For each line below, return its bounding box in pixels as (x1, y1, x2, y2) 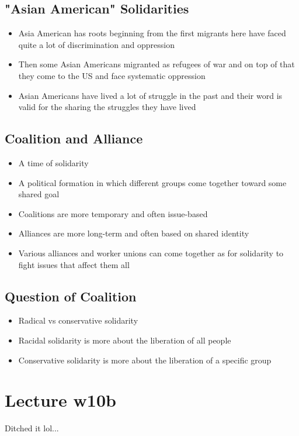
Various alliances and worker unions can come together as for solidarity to (18, 246, 284, 259)
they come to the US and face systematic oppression (18, 69, 206, 81)
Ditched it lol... (5, 422, 59, 434)
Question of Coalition (5, 287, 137, 305)
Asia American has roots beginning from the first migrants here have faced (18, 27, 286, 39)
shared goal (18, 188, 60, 200)
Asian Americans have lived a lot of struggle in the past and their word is (18, 89, 283, 101)
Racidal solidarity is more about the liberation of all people (18, 334, 231, 346)
